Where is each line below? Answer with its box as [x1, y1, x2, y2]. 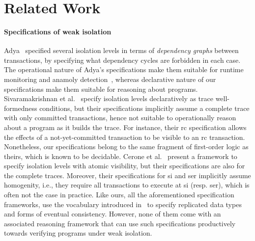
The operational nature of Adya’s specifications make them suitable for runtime [4, 64, 244, 75]
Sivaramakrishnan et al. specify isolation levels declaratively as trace [4, 93, 213, 104]
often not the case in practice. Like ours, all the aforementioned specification [4, 189, 234, 200]
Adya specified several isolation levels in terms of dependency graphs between [4, 45, 239, 55]
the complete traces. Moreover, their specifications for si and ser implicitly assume [4, 170, 251, 180]
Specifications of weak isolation [4, 26, 112, 36]
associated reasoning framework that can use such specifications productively [4, 218, 236, 228]
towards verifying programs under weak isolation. [4, 228, 152, 238]
